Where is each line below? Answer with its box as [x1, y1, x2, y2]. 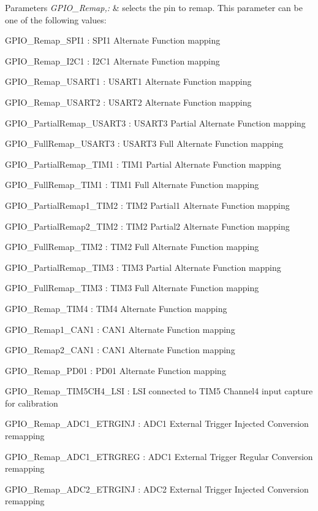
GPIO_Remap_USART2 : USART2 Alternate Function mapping [5, 95, 252, 108]
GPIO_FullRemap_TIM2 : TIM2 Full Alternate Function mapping [5, 240, 259, 253]
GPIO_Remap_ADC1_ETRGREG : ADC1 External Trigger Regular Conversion [5, 450, 313, 462]
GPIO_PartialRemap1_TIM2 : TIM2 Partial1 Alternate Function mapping [5, 198, 290, 211]
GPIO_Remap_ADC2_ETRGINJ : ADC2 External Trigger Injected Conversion [5, 482, 309, 495]
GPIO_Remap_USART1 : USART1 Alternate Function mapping [5, 75, 252, 88]
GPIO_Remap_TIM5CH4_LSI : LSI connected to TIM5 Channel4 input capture [5, 384, 313, 397]
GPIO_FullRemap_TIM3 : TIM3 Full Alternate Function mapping [5, 281, 259, 294]
